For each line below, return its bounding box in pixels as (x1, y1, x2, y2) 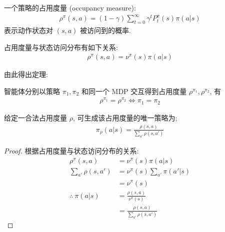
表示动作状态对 (4, 24, 53, 35)
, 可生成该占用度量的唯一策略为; (72, 112, 177, 122)
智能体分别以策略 (4, 85, 60, 96)
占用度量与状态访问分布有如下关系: (4, 41, 118, 52)
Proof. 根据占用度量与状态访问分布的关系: (4, 145, 139, 156)
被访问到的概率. (80, 24, 131, 35)
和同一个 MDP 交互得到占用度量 (81, 85, 187, 96)
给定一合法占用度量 (4, 112, 67, 122)
